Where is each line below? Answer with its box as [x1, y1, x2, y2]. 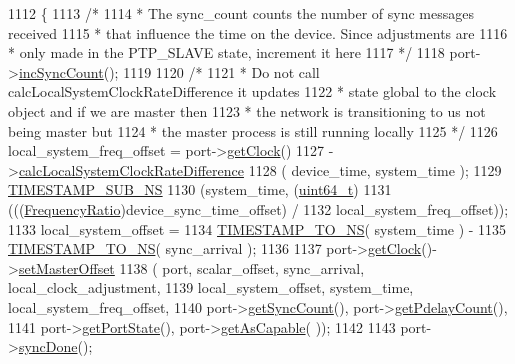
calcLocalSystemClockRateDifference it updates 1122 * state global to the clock [8, 81, 497, 102]
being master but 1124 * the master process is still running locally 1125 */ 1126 [8, 120, 498, 141]
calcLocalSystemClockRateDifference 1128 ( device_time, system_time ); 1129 [18, 159, 502, 180]
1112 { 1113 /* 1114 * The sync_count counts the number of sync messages [8, 3, 474, 23]
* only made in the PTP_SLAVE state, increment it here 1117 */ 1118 [8, 42, 445, 63]
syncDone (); [18, 336, 93, 357]
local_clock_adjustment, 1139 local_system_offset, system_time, [8, 277, 414, 298]
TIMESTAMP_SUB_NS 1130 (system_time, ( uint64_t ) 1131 [8, 179, 392, 200]
